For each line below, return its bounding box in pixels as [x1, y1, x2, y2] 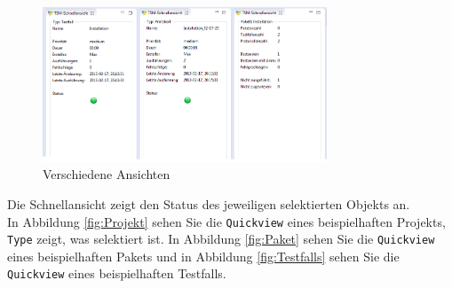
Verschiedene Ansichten [43, 165, 170, 183]
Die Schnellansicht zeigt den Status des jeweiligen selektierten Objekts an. [7, 194, 410, 213]
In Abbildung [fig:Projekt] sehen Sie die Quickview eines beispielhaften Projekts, [7, 212, 446, 230]
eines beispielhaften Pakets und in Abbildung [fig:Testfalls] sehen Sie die [7, 246, 400, 265]
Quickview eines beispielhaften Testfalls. [7, 264, 226, 283]
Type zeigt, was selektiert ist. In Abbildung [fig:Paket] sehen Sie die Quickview [7, 230, 435, 248]
